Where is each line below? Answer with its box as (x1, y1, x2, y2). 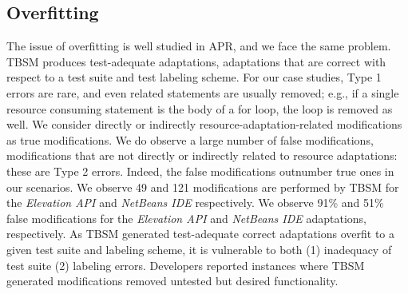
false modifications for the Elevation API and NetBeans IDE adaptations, (6, 209, 366, 226)
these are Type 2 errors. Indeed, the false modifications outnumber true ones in (6, 162, 394, 179)
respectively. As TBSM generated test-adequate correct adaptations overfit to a (6, 225, 394, 242)
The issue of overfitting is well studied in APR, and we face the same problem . (6, 38, 391, 54)
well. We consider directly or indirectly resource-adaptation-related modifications (6, 116, 402, 133)
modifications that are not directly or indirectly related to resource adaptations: (6, 147, 398, 164)
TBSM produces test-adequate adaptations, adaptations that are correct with (6, 53, 386, 70)
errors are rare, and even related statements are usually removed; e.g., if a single (6, 84, 399, 101)
